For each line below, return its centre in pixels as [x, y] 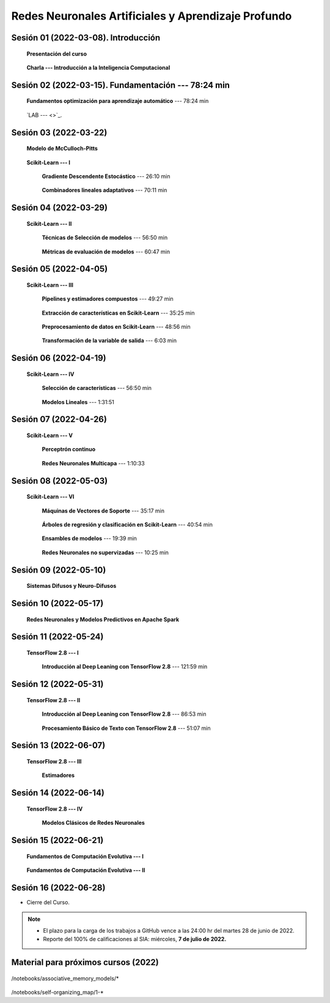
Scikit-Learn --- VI [50, 497]
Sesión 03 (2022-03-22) [59, 133]
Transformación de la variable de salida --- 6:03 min [109, 340]
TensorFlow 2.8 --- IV [55, 809]
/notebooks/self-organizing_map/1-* [57, 992]
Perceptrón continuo [69, 449]
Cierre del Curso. [48, 902]
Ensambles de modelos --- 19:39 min [90, 538]
